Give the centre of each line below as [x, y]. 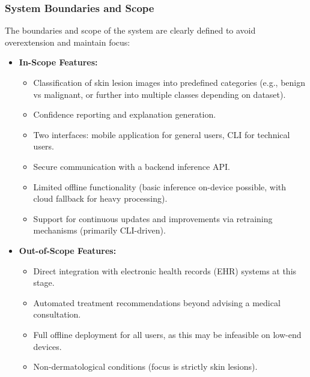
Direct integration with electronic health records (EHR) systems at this [165, 270]
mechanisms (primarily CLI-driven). [99, 230]
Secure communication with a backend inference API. [132, 166]
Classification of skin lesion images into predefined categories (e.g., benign [169, 82]
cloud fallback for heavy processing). [100, 198]
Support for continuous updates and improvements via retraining [153, 218]
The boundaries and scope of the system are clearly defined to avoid [130, 30]
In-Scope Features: [58, 62]
